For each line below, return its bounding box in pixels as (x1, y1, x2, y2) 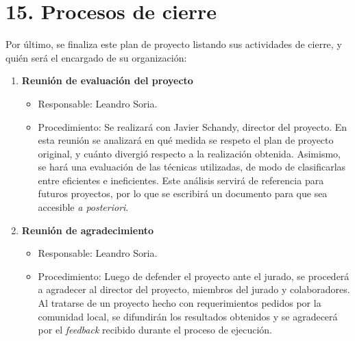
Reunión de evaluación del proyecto (21, 73, 193, 88)
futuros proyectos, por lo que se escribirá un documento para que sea (38, 186, 328, 201)
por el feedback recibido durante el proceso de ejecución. (38, 323, 272, 337)
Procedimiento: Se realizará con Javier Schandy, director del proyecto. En (38, 119, 347, 134)
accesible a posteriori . (38, 200, 129, 214)
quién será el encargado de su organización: (5, 50, 187, 64)
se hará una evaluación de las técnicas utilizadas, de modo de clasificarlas (38, 160, 346, 174)
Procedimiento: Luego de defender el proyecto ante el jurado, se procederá (38, 268, 350, 283)
